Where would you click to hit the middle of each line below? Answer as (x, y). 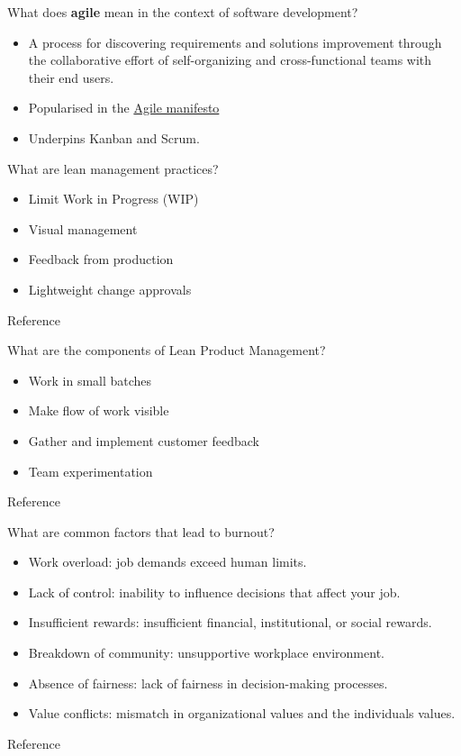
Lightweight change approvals (110, 289)
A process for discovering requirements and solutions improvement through (235, 42)
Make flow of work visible (99, 410)
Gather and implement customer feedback (144, 440)
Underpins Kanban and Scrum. (114, 137)
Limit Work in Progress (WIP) (113, 199)
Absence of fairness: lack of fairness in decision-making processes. (208, 683)
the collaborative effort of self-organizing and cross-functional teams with (230, 60)
